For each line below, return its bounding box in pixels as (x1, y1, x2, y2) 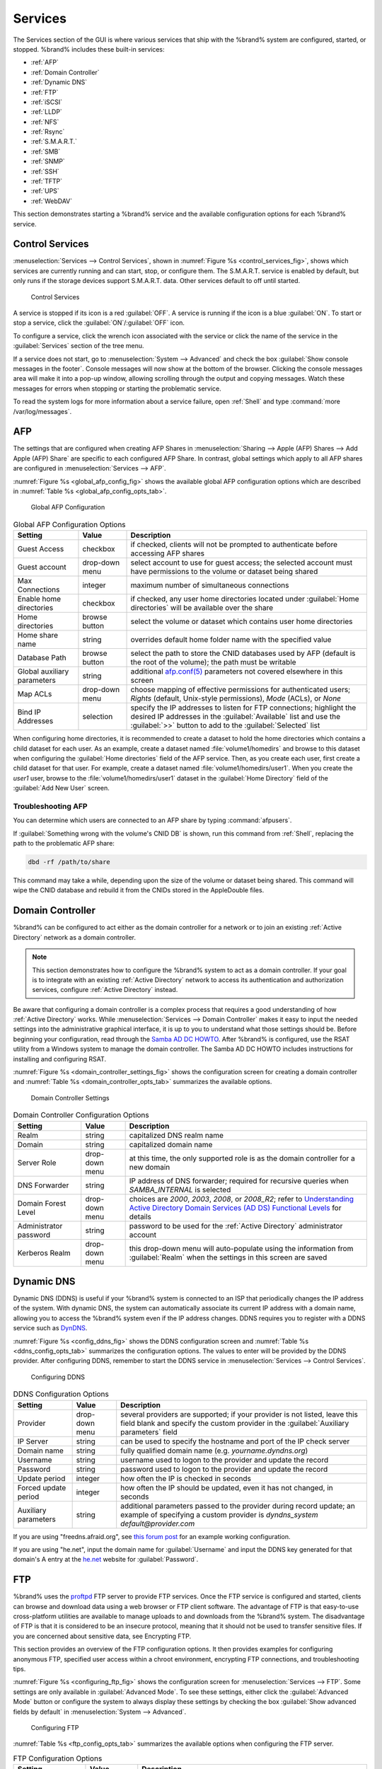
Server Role (17, 1158, 57, 1168)
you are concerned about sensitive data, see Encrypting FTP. (13, 1632, 192, 1640)
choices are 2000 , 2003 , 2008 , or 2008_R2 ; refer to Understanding (129, 1194, 354, 1204)
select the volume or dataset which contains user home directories (130, 616, 353, 626)
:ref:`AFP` (30, 58, 59, 67)
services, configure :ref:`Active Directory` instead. (32, 986, 178, 994)
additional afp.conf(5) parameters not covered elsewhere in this (130, 667, 343, 676)
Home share (17, 630, 59, 640)
